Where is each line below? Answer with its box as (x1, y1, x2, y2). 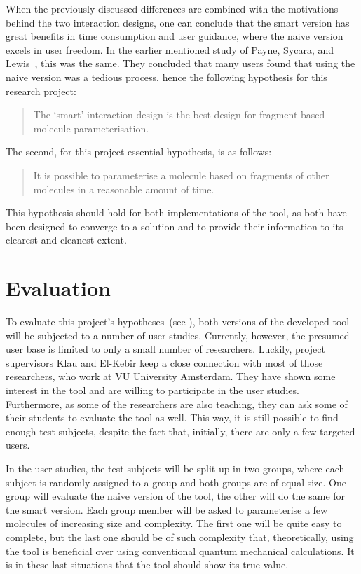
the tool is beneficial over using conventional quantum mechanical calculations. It (6, 543, 355, 558)
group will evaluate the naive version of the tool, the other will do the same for (6, 489, 346, 503)
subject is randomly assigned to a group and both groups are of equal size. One (6, 475, 346, 489)
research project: (6, 83, 76, 98)
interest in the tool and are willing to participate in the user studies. (6, 383, 299, 397)
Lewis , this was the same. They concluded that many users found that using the (6, 56, 355, 71)
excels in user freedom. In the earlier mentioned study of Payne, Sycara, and (6, 42, 334, 57)
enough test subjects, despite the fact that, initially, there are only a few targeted (6, 423, 355, 438)
